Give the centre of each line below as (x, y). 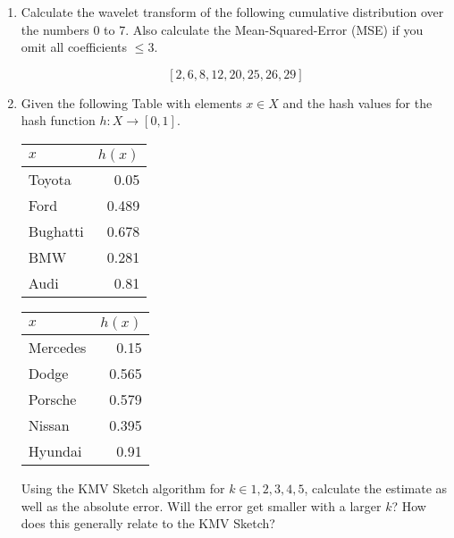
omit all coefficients (74, 47)
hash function (58, 120)
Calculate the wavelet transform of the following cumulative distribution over (232, 12)
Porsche (52, 399)
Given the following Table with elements (131, 102)
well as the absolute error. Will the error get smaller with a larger (201, 505)
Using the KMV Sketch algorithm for (123, 488)
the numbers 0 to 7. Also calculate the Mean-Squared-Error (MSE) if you (222, 29)
